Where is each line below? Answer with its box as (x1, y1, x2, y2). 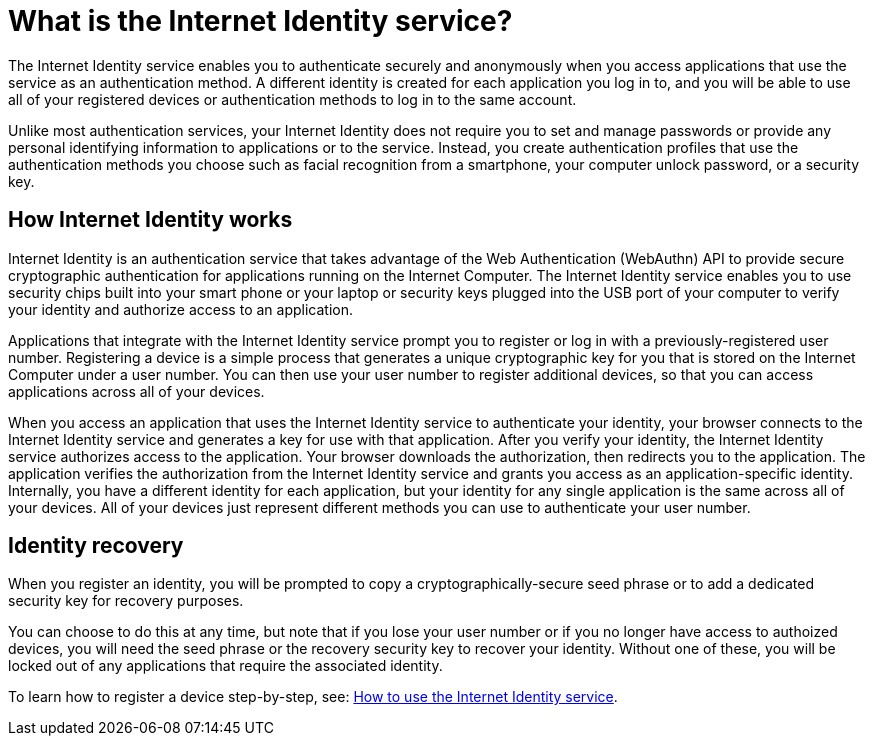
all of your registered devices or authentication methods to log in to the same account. (8, 90, 577, 108)
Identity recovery (8, 533, 184, 559)
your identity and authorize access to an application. (8, 300, 353, 318)
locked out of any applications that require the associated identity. (8, 657, 443, 675)
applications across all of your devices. (8, 382, 265, 400)
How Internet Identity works (8, 207, 293, 233)
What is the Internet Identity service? (8, 4, 513, 38)
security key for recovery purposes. (8, 592, 244, 610)
